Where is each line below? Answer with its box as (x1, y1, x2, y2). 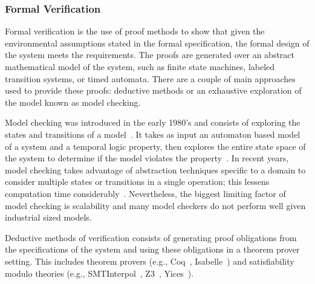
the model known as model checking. (5, 95, 141, 108)
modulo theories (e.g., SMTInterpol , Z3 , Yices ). (5, 266, 194, 279)
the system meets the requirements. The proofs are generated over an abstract (5, 48, 294, 61)
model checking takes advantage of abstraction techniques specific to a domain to (5, 163, 306, 176)
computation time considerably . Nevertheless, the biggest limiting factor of (5, 187, 286, 199)
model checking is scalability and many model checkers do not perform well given (5, 199, 306, 211)
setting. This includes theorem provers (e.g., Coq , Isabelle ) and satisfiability (5, 254, 294, 267)
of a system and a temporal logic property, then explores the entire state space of (5, 140, 306, 152)
